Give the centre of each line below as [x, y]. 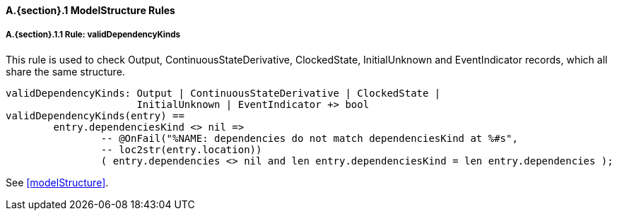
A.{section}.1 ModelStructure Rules [90, 10]
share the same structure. [65, 71]
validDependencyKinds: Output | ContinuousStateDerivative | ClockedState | [223, 93]
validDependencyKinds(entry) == [95, 115]
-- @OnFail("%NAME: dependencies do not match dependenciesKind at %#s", [309, 138]
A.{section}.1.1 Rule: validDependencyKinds [93, 35]
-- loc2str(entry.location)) [181, 149]
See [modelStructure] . [57, 182]
